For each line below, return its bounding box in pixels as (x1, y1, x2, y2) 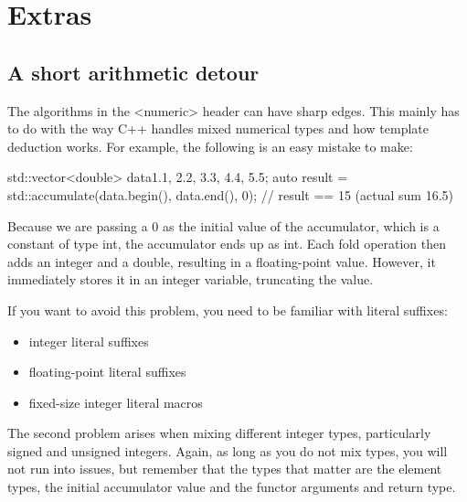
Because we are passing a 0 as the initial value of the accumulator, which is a (7, 216, 440, 235)
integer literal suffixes (28, 331, 149, 350)
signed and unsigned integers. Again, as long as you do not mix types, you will (7, 441, 448, 460)
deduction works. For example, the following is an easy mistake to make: (7, 136, 413, 155)
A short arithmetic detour (7, 58, 260, 86)
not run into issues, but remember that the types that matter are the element (7, 459, 442, 478)
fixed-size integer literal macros (28, 392, 203, 411)
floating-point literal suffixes (28, 362, 186, 381)
